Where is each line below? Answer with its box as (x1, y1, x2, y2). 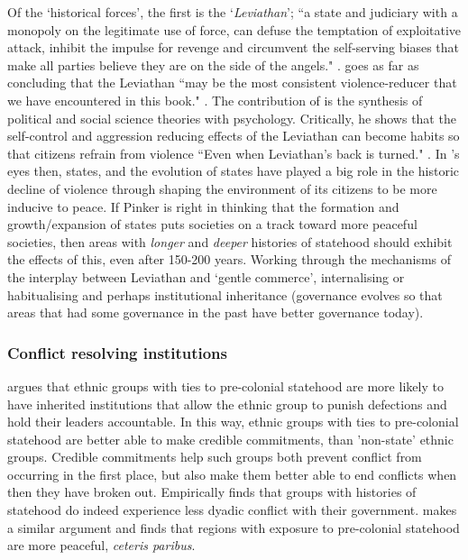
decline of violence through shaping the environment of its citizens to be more (7, 179, 437, 197)
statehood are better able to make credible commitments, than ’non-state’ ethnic (7, 429, 454, 448)
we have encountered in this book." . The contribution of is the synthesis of (7, 90, 423, 109)
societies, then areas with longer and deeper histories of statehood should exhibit (7, 232, 453, 251)
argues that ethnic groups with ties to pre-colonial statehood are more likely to (7, 376, 444, 395)
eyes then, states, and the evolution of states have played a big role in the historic (7, 161, 460, 180)
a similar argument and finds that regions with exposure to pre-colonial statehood (7, 518, 460, 537)
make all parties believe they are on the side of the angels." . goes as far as (7, 55, 419, 74)
